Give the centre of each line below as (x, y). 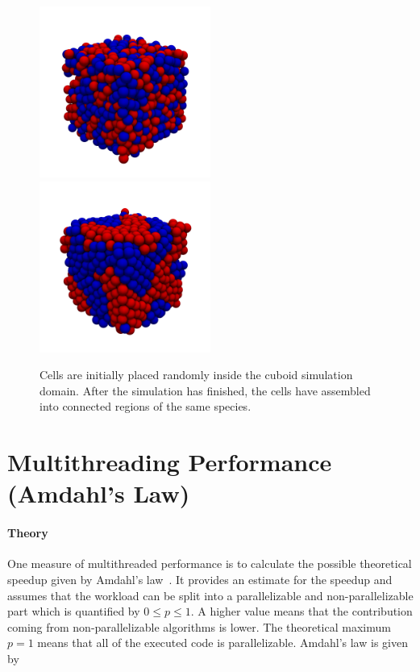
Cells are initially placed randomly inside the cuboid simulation (196, 375)
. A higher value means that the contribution (301, 611)
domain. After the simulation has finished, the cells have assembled (205, 390)
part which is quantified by (74, 611)
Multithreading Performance (170, 462)
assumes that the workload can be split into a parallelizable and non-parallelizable (210, 595)
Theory (28, 533)
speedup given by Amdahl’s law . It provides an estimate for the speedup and (200, 579)
